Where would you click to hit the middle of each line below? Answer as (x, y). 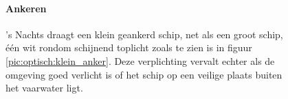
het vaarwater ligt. (44, 88)
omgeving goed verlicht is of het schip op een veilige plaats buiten (144, 74)
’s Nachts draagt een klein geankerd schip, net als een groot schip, (144, 34)
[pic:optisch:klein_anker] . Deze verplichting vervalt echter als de (140, 60)
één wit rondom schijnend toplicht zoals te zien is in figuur (129, 47)
